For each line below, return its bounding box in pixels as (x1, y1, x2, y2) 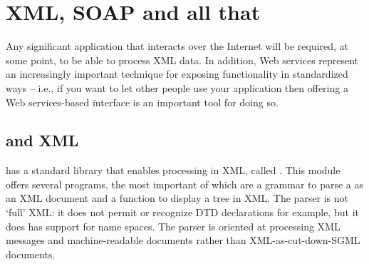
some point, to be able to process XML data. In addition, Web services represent (6, 52, 359, 67)
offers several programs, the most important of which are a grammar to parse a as (6, 176, 364, 191)
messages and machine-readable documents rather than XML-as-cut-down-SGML (6, 233, 360, 248)
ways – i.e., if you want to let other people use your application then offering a (6, 80, 348, 95)
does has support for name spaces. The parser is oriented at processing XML (6, 218, 341, 233)
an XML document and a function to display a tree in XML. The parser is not (6, 191, 349, 205)
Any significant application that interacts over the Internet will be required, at (6, 39, 349, 54)
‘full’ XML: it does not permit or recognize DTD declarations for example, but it (6, 205, 360, 220)
